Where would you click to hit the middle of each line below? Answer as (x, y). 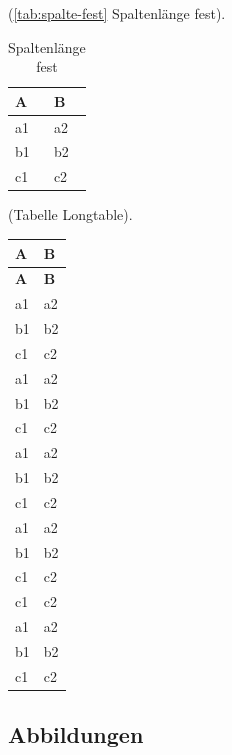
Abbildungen (76, 734)
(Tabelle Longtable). (70, 214)
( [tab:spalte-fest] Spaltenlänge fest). (117, 13)
